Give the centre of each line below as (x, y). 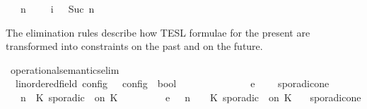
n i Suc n (57, 8)
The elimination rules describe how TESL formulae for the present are (158, 32)
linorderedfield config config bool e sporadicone (172, 83)
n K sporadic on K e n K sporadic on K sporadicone (191, 97)
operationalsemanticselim (65, 69)
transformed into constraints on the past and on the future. (134, 46)
